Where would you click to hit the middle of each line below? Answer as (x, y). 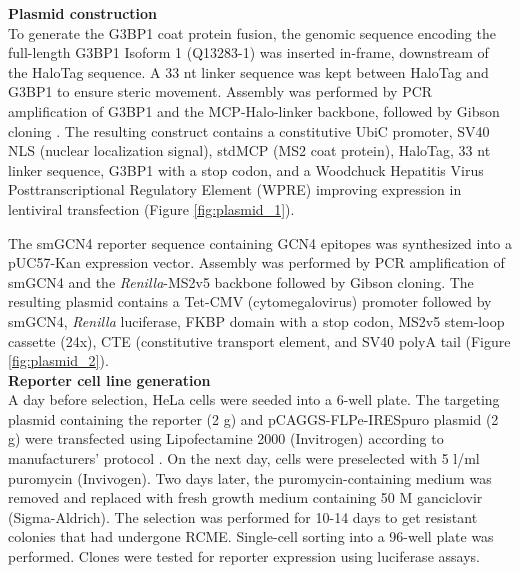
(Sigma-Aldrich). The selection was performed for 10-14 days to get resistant (243, 516)
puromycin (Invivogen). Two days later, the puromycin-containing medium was (250, 477)
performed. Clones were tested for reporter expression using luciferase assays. (244, 556)
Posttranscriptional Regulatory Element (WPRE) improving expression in (235, 189)
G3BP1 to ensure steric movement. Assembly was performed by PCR (220, 91)
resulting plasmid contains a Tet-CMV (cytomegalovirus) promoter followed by (250, 301)
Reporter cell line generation (109, 379)
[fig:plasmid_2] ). (58, 360)
